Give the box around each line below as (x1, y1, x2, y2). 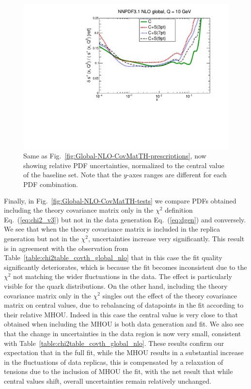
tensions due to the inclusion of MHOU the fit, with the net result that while (4, 366, 233, 376)
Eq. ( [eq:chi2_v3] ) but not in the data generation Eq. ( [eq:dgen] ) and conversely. (4, 214, 246, 224)
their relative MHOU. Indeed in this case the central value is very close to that (4, 309, 238, 319)
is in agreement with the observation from (4, 243, 128, 253)
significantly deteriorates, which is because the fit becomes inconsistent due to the (4, 262, 247, 272)
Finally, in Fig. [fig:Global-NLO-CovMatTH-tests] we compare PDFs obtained (4, 195, 236, 205)
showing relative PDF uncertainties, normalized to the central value (23, 160, 224, 170)
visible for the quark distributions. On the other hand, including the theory (4, 280, 228, 291)
